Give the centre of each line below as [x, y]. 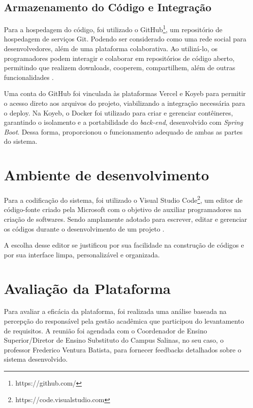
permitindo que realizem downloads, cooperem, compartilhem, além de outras [120, 68]
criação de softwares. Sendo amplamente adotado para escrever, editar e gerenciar [126, 219]
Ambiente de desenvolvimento [107, 175]
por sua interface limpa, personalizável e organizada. [82, 254]
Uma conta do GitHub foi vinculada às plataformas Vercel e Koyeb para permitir [125, 93]
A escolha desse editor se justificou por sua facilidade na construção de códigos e [124, 245]
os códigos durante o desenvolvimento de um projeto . [84, 228]
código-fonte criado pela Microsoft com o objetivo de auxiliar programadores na [123, 209]
